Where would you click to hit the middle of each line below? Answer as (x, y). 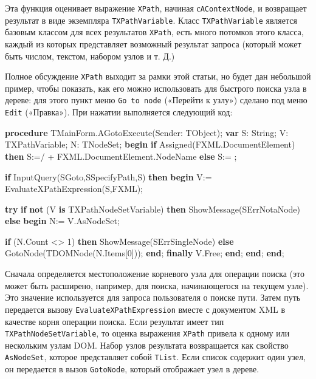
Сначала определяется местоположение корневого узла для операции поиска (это (155, 274)
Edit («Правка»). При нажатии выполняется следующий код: (119, 112)
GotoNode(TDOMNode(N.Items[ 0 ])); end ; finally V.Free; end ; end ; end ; (145, 253)
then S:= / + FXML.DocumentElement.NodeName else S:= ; (121, 156)
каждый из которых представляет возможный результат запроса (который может (153, 43)
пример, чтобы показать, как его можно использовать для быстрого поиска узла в (156, 88)
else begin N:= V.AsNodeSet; (62, 221)
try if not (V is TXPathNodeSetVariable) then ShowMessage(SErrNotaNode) (153, 209)
